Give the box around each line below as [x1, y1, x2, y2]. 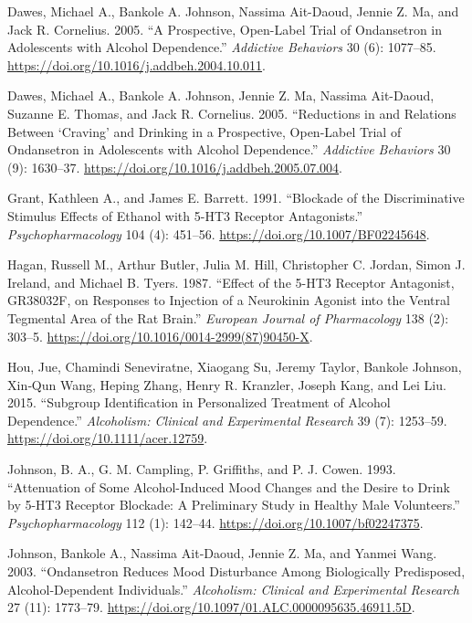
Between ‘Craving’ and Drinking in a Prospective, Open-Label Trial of [7, 121, 402, 141]
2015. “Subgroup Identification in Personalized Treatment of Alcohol [7, 393, 391, 412]
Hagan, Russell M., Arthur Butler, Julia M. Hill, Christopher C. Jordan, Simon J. [7, 255, 466, 274]
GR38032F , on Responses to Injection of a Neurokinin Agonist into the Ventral [7, 290, 450, 310]
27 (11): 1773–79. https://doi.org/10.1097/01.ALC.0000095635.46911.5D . [7, 597, 415, 617]
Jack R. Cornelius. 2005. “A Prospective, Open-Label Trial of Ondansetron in [7, 19, 443, 38]
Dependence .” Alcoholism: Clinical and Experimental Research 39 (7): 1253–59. [7, 410, 447, 429]
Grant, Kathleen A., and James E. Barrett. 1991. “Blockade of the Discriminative [7, 188, 465, 207]
